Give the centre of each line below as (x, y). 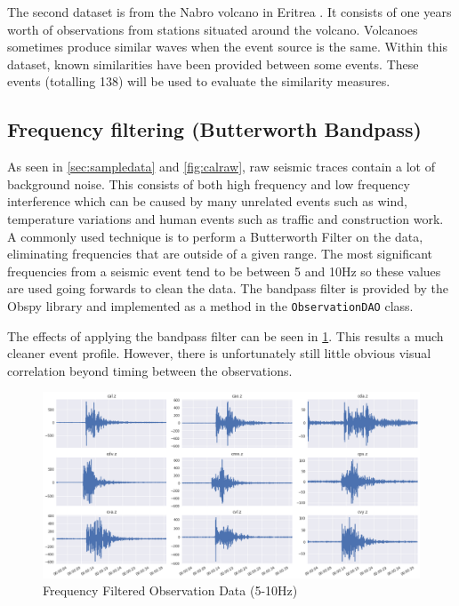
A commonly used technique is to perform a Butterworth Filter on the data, (215, 236)
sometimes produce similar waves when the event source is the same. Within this (227, 47)
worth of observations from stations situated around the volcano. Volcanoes (213, 29)
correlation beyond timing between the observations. (150, 370)
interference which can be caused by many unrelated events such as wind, (207, 201)
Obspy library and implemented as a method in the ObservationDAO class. (210, 305)
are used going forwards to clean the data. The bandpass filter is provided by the (228, 288)
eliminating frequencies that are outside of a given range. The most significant (220, 254)
